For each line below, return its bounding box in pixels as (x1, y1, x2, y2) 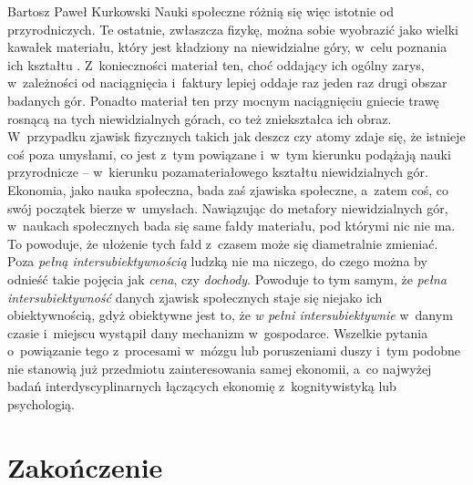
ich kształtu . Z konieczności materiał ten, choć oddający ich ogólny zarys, (7, 55, 425, 74)
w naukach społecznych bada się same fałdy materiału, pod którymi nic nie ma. (7, 216, 456, 235)
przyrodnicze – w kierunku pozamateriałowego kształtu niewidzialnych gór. (7, 162, 428, 181)
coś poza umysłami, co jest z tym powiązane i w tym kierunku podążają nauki (7, 144, 451, 163)
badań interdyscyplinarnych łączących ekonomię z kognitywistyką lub (7, 377, 396, 396)
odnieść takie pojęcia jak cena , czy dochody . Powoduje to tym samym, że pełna (7, 269, 447, 288)
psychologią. (7, 395, 75, 414)
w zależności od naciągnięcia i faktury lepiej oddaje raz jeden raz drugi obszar (7, 73, 447, 92)
